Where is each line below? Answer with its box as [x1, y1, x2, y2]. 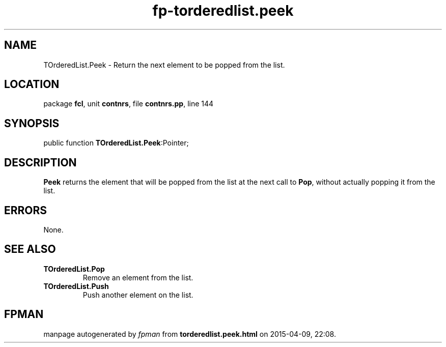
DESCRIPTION [4, 156, 77, 169]
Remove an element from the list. [82, 273, 193, 282]
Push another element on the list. [82, 290, 193, 299]
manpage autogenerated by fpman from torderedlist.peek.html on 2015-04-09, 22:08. [43, 329, 336, 338]
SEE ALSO [4, 243, 56, 256]
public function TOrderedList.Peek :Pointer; [43, 138, 189, 148]
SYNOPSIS [4, 117, 60, 130]
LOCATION [4, 78, 60, 91]
